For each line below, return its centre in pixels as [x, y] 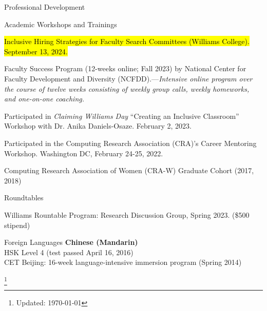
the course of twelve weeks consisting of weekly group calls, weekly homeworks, [127, 88]
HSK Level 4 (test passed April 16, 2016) [69, 252]
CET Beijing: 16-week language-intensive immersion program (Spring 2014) [123, 262]
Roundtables [24, 198]
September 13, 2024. [36, 51]
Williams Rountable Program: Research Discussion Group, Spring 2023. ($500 [127, 214]
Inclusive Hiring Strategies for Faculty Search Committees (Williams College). [127, 41]
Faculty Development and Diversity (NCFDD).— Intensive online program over [128, 78]
